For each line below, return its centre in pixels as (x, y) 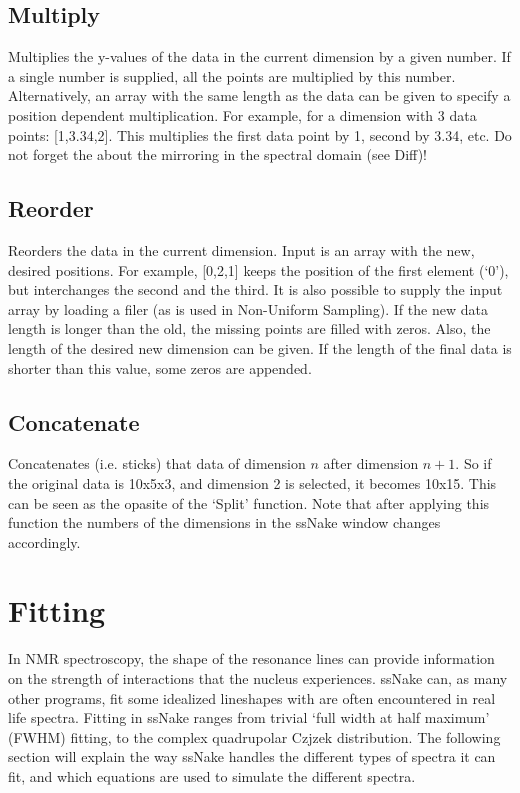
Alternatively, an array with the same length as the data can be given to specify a (259, 95)
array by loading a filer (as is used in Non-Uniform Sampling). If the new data (248, 308)
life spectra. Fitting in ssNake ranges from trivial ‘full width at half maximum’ (249, 717)
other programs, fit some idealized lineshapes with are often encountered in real (252, 697)
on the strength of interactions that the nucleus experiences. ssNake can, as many (258, 678)
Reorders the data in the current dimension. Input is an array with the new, (241, 249)
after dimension (371, 463)
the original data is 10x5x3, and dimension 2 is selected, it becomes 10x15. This (252, 482)
